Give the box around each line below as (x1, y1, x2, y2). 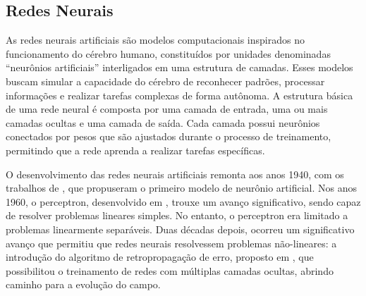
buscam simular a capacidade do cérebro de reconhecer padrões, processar (6, 73, 325, 88)
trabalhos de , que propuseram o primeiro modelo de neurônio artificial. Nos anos (6, 180, 357, 195)
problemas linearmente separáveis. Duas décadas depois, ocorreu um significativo (6, 221, 355, 236)
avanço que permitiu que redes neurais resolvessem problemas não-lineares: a (6, 235, 337, 250)
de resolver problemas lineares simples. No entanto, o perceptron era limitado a (6, 208, 348, 223)
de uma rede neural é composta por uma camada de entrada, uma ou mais (6, 101, 328, 116)
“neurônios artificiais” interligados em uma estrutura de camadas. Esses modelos (6, 60, 353, 75)
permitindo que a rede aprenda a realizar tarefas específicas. (6, 142, 265, 157)
